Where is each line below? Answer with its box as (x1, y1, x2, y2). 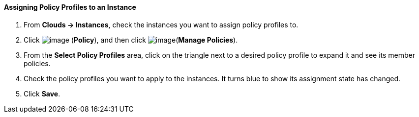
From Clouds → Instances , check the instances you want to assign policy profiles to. (24, 20, 299, 29)
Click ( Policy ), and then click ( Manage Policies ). (24, 35, 238, 44)
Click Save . (24, 89, 60, 98)
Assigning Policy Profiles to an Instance (4, 3, 136, 11)
